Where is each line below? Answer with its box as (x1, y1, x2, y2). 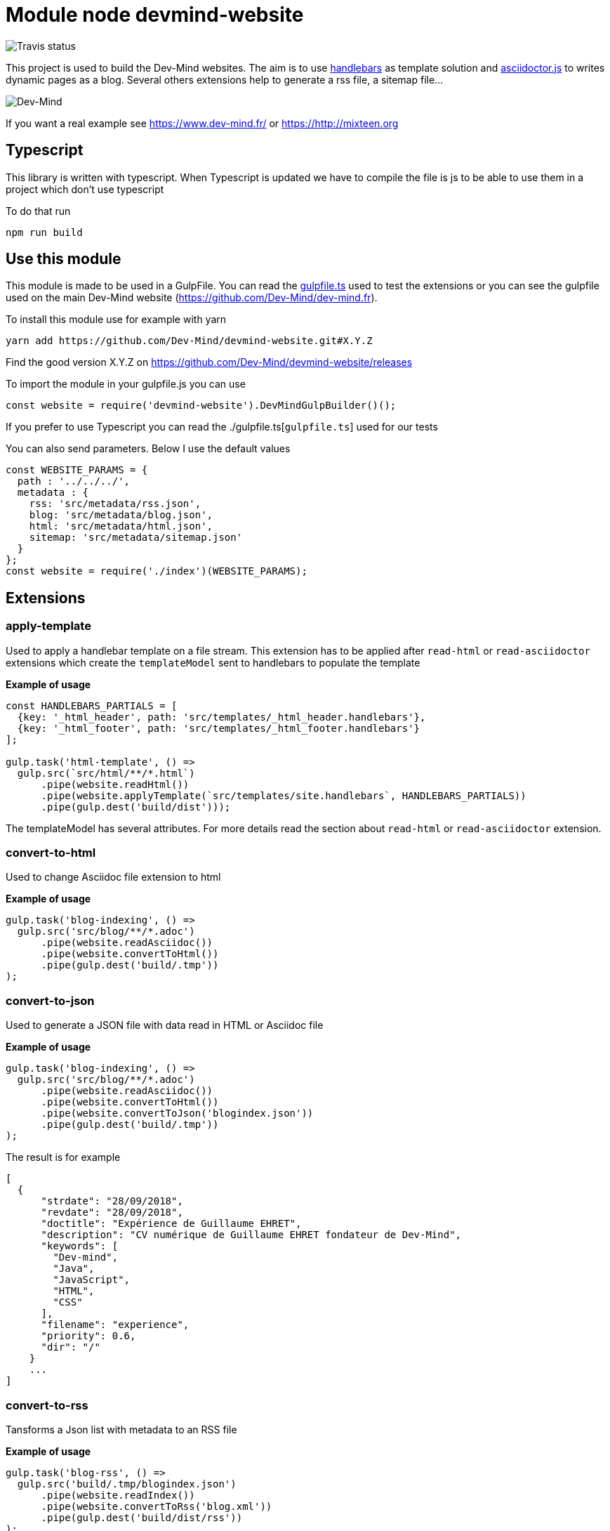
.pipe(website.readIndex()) (41, 1489, 195, 1501)
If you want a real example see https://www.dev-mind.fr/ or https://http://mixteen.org (6, 117, 399, 129)
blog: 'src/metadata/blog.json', (29, 509, 213, 521)
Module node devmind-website (6, 3, 304, 27)
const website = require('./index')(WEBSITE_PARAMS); (6, 565, 307, 577)
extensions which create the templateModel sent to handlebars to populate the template (6, 656, 420, 669)
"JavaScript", (53, 1274, 131, 1286)
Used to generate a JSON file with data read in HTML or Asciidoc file (6, 1019, 324, 1032)
